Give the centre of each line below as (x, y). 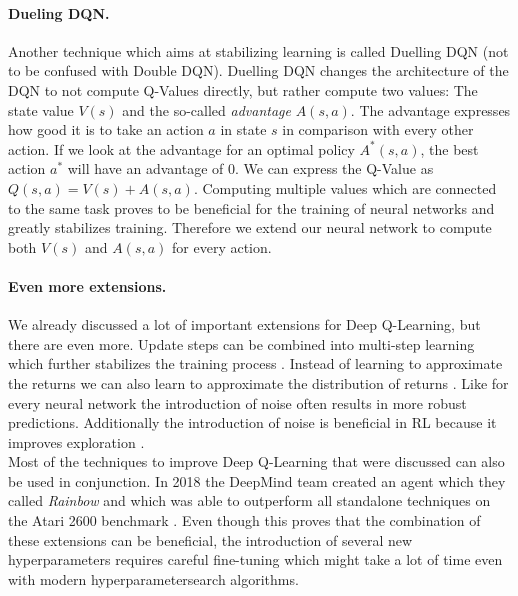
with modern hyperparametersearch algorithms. (153, 578)
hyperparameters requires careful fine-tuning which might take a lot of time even (255, 559)
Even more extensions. (87, 285)
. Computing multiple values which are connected (345, 187)
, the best (449, 148)
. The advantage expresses (430, 109)
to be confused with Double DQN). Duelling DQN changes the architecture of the (258, 70)
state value (41, 109)
